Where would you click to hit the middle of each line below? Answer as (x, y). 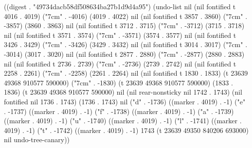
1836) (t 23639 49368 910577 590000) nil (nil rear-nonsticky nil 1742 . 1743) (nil (123, 92)
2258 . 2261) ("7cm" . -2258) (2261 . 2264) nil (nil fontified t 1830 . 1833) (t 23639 (126, 73)
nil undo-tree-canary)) (37, 140)
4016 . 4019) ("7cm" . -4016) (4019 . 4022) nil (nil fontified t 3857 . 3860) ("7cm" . (126, 16)
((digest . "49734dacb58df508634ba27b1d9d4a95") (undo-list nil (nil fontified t (120, 6)
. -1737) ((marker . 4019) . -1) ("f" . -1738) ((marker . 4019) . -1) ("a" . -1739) (119, 111)
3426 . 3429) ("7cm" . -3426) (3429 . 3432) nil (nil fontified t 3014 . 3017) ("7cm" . (126, 44)
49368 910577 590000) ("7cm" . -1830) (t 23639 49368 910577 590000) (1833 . (118, 82)
